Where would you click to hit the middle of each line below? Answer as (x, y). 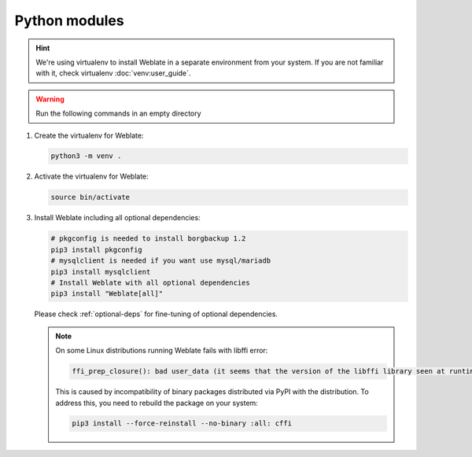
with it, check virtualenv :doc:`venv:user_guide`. (113, 73)
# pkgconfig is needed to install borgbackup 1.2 (148, 239)
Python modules (70, 20)
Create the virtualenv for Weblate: (89, 135)
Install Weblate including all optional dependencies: (117, 218)
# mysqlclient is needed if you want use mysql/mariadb (161, 261)
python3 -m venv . (86, 156)
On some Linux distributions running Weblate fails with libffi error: (162, 351)
